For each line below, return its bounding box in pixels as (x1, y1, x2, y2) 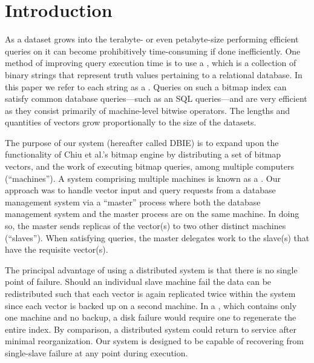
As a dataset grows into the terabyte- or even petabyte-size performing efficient (5, 33, 299, 45)
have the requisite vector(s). (5, 243, 108, 256)
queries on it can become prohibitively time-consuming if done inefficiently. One (5, 44, 301, 57)
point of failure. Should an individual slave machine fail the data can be (5, 275, 272, 288)
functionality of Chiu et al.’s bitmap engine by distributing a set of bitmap (5, 148, 281, 161)
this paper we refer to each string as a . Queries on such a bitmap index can (5, 80, 287, 93)
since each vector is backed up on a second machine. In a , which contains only (5, 299, 297, 311)
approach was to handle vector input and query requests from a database (5, 184, 276, 196)
